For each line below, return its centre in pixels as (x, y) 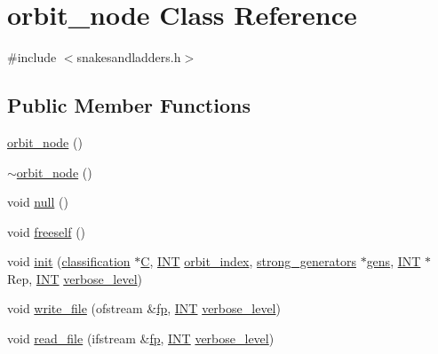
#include (32, 57)
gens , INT (394, 261)
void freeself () (47, 231)
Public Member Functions (129, 105)
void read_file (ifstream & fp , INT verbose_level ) (141, 338)
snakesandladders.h (129, 57)
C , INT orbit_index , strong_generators (248, 261)
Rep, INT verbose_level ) (75, 278)
